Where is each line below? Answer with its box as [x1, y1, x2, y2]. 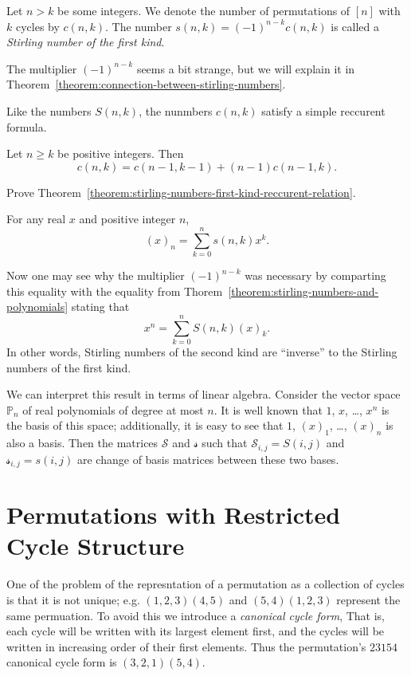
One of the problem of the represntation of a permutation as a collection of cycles [6, 576, 405, 592]
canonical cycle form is [6, 654, 117, 670]
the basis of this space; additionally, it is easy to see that [6, 417, 284, 434]
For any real [6, 210, 66, 227]
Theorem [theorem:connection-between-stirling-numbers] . [6, 76, 286, 92]
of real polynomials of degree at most [22, 401, 204, 418]
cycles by [15, 18, 60, 34]
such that [202, 434, 248, 451]
